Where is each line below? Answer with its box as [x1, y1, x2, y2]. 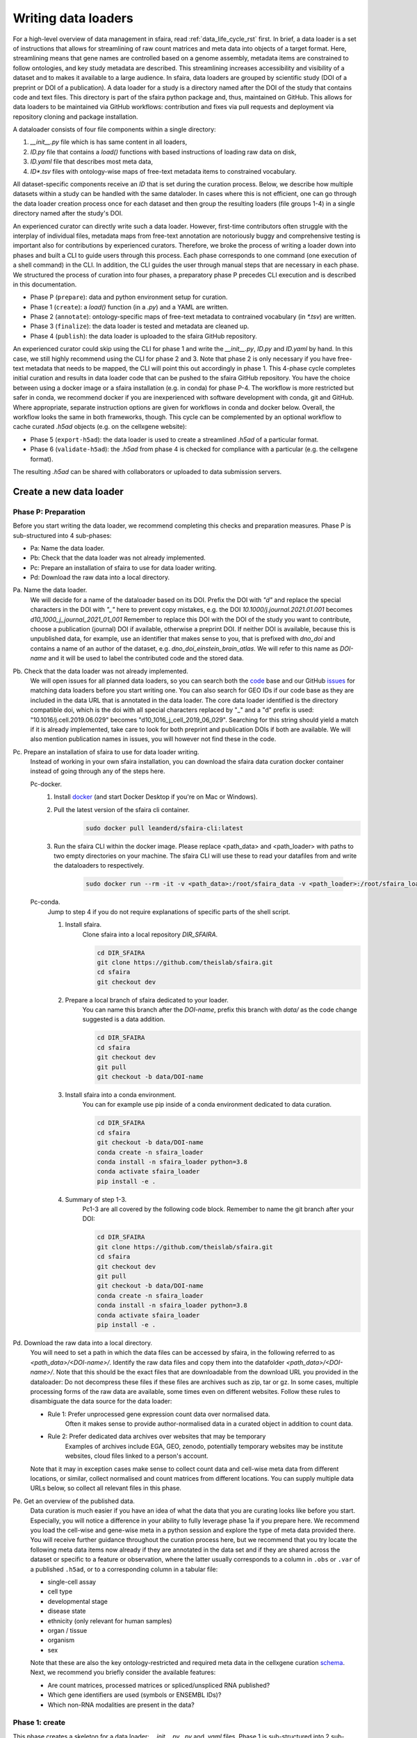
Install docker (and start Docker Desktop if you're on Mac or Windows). [54, 793, 258, 801]
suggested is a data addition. [82, 1015, 165, 1023]
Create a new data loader [13, 485, 124, 497]
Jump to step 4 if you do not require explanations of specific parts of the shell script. [47, 907, 291, 916]
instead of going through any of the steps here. [30, 767, 165, 775]
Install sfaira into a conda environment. [65, 1091, 177, 1098]
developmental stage [47, 1597, 108, 1605]
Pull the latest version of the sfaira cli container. [54, 805, 190, 813]
